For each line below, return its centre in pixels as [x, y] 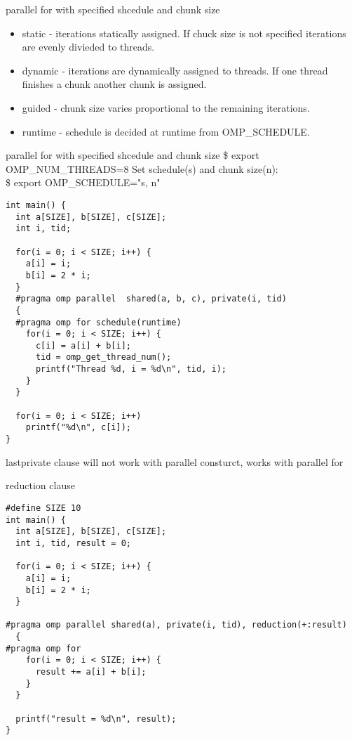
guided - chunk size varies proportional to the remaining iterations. [166, 107]
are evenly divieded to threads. [88, 47]
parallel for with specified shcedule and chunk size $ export [133, 155]
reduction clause [40, 485]
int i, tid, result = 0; [73, 543]
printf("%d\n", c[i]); [78, 428]
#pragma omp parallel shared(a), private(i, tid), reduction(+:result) [176, 625]
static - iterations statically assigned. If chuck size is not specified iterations [184, 33]
